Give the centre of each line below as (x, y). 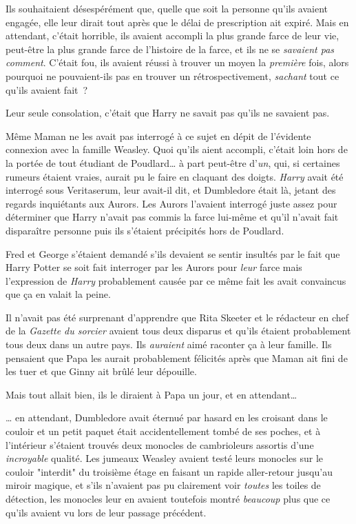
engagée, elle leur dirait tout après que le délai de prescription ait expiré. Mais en (177, 22)
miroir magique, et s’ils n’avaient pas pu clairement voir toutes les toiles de (163, 485)
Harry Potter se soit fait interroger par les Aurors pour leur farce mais (154, 267)
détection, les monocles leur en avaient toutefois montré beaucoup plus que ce (168, 498)
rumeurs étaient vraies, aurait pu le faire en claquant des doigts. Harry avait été (175, 176)
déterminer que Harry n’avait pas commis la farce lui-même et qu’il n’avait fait (172, 217)
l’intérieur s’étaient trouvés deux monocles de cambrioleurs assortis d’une (160, 444)
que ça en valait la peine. (58, 294)
